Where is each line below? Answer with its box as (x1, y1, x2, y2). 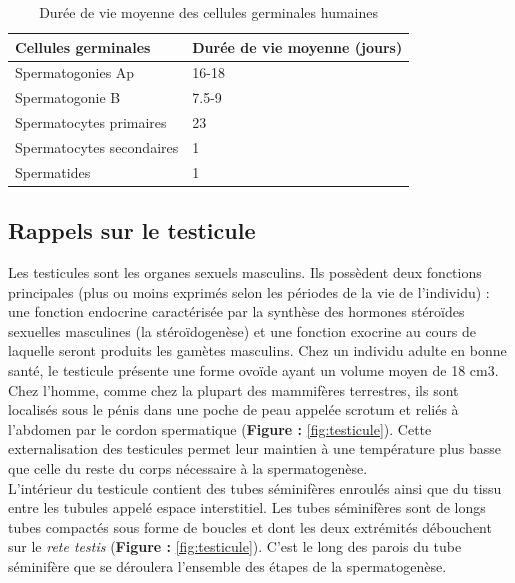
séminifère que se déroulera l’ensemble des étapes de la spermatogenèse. (8, 556, 447, 577)
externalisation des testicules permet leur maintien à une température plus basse (8, 438, 502, 459)
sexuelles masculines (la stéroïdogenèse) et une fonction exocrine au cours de (8, 320, 477, 341)
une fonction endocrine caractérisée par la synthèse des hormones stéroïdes (8, 301, 465, 322)
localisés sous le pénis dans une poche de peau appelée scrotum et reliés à (8, 399, 459, 420)
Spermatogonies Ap (15, 62, 135, 83)
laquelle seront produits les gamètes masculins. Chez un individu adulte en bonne (8, 340, 507, 361)
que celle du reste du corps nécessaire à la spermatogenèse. (8, 458, 368, 479)
